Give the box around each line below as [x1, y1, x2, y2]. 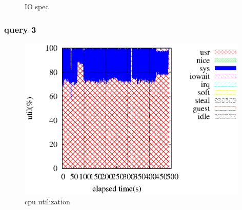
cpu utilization [25, 196, 70, 206]
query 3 [4, 23, 36, 35]
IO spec [25, 1, 49, 11]
